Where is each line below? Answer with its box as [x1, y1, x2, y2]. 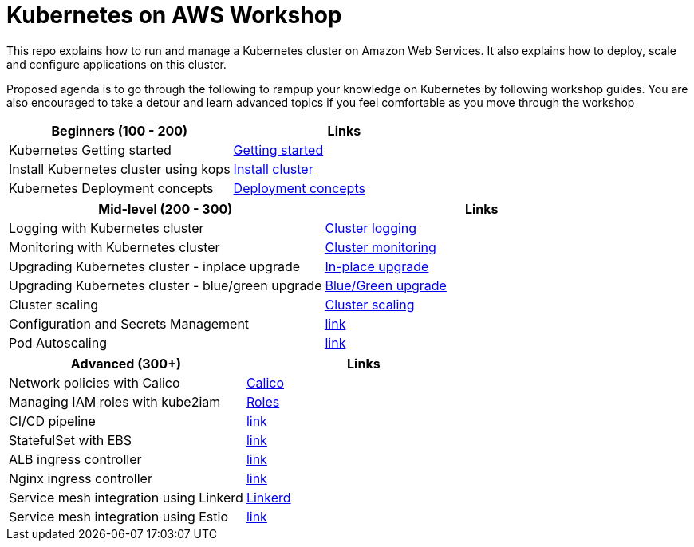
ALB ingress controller [9, 451, 142, 467]
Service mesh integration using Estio [9, 508, 228, 525]
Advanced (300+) [70, 355, 182, 372]
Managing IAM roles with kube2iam [9, 393, 221, 410]
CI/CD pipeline [9, 412, 96, 429]
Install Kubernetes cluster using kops [9, 160, 231, 177]
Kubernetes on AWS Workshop [6, 2, 342, 29]
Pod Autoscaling [9, 334, 107, 351]
